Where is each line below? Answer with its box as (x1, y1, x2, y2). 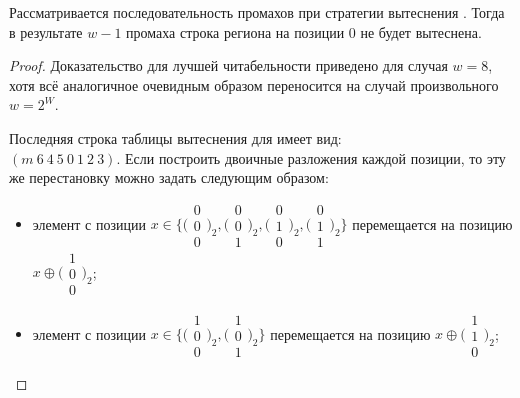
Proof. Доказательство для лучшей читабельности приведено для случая (9, 55, 448, 76)
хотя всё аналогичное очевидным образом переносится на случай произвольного (9, 74, 499, 95)
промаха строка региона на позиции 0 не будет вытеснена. (126, 21, 482, 42)
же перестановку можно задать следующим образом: (9, 167, 329, 188)
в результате (9, 21, 83, 42)
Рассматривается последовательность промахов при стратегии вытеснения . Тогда (9, 2, 505, 22)
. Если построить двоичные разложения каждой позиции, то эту (116, 147, 506, 168)
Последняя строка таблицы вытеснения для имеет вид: (9, 127, 342, 148)
